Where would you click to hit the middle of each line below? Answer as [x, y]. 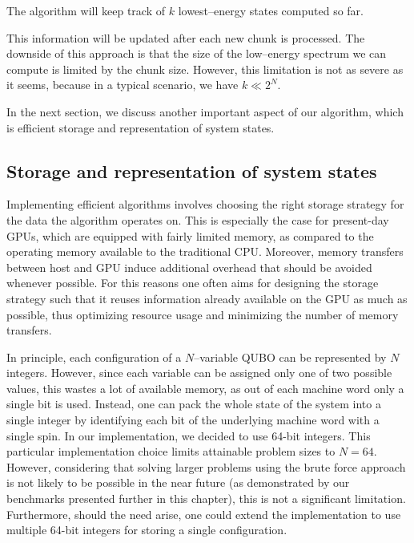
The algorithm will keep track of [86, 10]
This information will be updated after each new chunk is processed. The [186, 37]
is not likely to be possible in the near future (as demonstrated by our [178, 482]
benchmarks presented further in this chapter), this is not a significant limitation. [206, 498]
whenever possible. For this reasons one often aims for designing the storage [193, 283]
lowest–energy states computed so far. [271, 10]
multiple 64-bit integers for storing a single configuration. [147, 530]
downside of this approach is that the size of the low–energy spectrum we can [197, 53]
